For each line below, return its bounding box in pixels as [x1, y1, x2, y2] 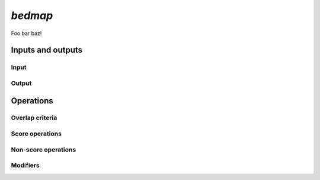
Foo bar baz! [11, 30, 42, 37]
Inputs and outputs [11, 45, 83, 55]
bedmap [11, 9, 53, 22]
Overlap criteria [11, 113, 57, 122]
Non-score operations [11, 146, 76, 154]
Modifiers [11, 161, 40, 169]
